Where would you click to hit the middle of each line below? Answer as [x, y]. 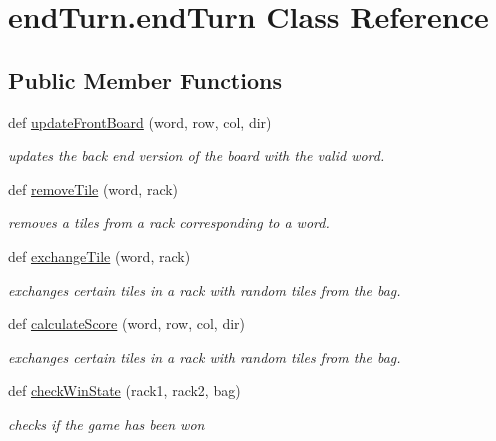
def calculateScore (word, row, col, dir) [127, 323]
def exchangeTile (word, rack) [99, 255]
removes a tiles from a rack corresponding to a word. [169, 222]
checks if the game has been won [106, 423]
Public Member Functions [145, 79]
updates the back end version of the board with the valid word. [196, 155]
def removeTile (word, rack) [93, 188]
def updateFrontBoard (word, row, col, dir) [140, 121]
